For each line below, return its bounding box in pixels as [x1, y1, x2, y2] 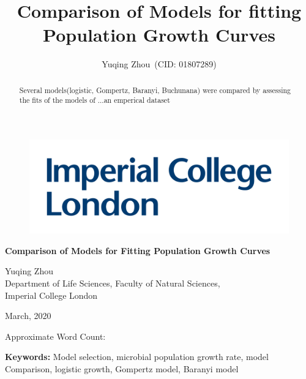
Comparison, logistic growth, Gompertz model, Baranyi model [5, 362, 239, 375]
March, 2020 [5, 309, 51, 322]
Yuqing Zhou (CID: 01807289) [102, 58, 217, 70]
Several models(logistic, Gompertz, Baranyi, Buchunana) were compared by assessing [19, 84, 291, 95]
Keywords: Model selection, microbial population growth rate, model [5, 350, 269, 363]
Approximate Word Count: [5, 329, 106, 342]
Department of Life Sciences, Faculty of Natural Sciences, [5, 277, 220, 289]
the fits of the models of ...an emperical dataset [19, 95, 170, 105]
